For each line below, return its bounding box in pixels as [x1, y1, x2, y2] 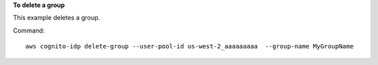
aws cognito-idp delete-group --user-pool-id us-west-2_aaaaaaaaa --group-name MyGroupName [25, 42, 354, 50]
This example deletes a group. [13, 14, 101, 22]
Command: [13, 26, 45, 35]
